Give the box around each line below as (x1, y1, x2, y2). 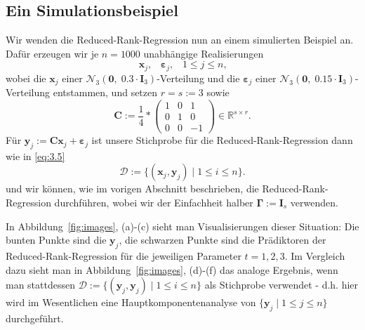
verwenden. (290, 195, 338, 210)
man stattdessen (6, 277, 75, 292)
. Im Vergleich (284, 249, 345, 263)
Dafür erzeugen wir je (6, 46, 99, 60)
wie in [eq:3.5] (6, 148, 65, 163)
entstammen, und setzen (53, 85, 158, 100)
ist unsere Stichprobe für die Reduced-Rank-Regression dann (91, 133, 353, 147)
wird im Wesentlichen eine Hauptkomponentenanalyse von (6, 295, 256, 310)
